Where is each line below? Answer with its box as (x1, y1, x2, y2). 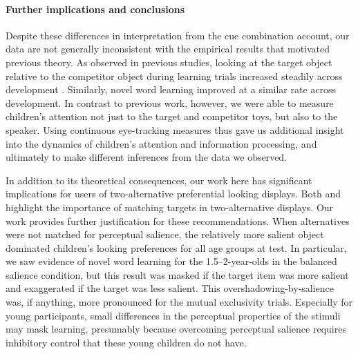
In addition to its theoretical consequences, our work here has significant (6, 173, 312, 187)
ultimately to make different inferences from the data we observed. (6, 150, 288, 164)
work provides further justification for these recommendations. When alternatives (6, 213, 350, 228)
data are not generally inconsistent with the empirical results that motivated (6, 41, 330, 56)
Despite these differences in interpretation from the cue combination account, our (6, 28, 350, 42)
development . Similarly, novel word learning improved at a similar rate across (6, 82, 337, 97)
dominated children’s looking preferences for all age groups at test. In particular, (6, 240, 347, 255)
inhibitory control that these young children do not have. (6, 335, 247, 349)
